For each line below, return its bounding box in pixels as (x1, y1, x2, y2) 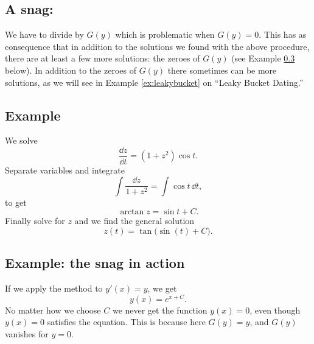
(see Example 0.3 (231, 52, 295, 65)
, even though (249, 303, 301, 316)
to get (5, 195, 27, 208)
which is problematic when (115, 28, 215, 41)
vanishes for (5, 327, 49, 340)
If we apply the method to (5, 282, 103, 295)
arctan (120, 208, 144, 217)
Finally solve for (5, 214, 65, 227)
